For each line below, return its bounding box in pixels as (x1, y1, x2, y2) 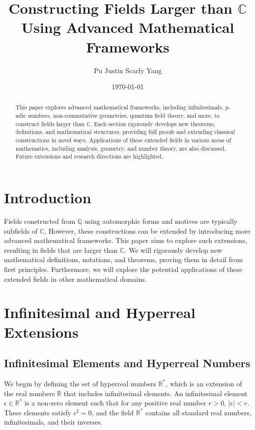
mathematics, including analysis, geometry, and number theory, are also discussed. (15, 144, 226, 152)
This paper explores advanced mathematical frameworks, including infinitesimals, (15, 103, 224, 111)
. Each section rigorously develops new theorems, (90, 119, 216, 128)
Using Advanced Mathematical (21, 17, 234, 37)
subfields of (4, 225, 38, 236)
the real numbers (4, 388, 55, 398)
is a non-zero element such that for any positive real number (25, 398, 206, 408)
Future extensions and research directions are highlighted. (15, 152, 163, 161)
